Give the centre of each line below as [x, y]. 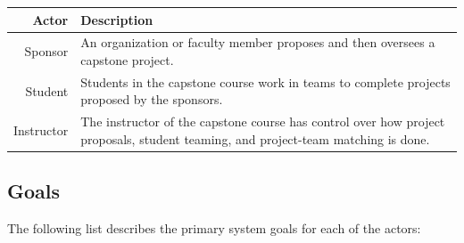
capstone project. [127, 59]
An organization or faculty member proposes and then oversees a [258, 42]
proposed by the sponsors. [152, 99]
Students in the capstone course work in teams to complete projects [265, 81]
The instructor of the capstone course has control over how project [263, 121]
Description [117, 19]
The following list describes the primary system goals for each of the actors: [214, 228]
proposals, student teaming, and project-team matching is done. [255, 138]
